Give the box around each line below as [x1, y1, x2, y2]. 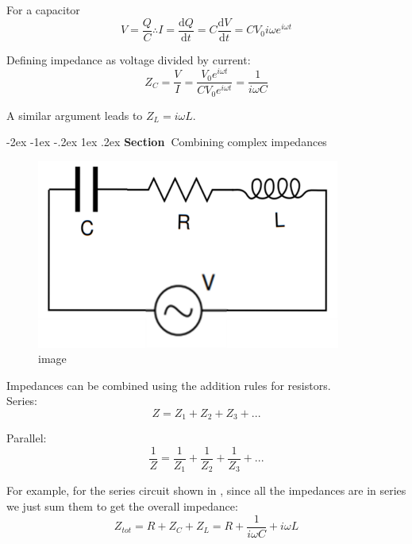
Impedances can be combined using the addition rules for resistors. [6, 376, 331, 393]
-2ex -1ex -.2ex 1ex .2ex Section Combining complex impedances [6, 133, 327, 150]
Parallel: [6, 430, 47, 446]
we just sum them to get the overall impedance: [6, 498, 238, 515]
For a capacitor [6, 2, 80, 17]
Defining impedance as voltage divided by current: [6, 51, 251, 68]
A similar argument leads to [6, 106, 143, 123]
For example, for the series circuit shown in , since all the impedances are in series [6, 482, 406, 499]
